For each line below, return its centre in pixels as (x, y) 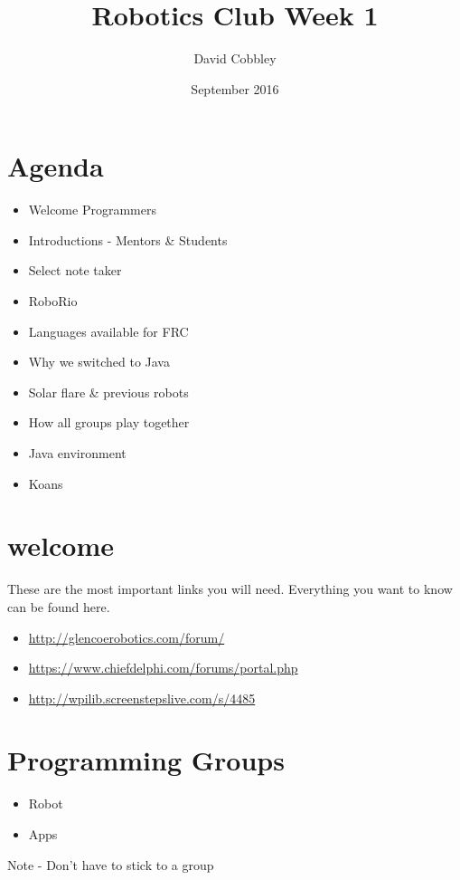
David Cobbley (235, 58)
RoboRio (53, 301)
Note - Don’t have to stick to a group (111, 864)
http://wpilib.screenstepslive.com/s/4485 (142, 698)
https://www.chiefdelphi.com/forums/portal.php (163, 668)
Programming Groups (146, 760)
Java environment (77, 453)
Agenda (56, 166)
